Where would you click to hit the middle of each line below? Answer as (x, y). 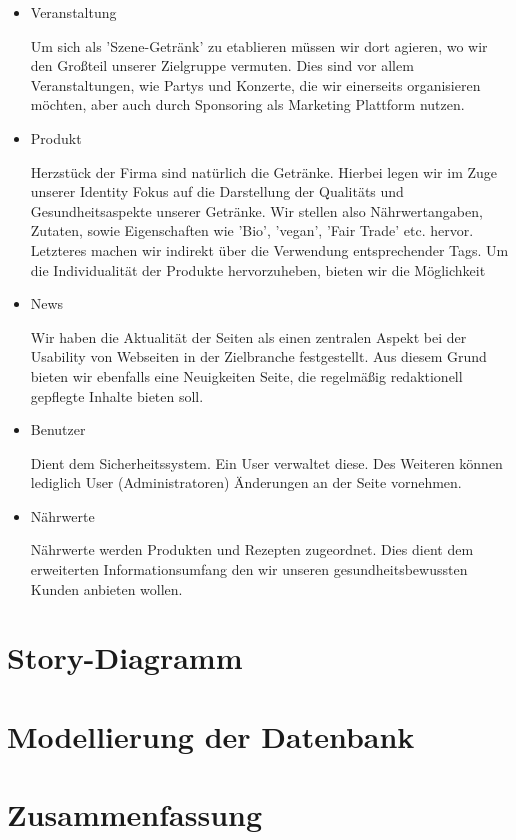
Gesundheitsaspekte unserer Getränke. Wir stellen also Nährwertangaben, (256, 210)
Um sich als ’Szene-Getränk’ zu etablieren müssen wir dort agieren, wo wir (259, 45)
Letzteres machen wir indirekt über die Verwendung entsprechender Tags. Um (269, 249)
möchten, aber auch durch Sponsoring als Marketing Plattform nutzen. (247, 104)
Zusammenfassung (135, 814)
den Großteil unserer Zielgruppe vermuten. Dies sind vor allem (222, 65)
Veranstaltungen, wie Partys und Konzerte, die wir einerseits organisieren (255, 84)
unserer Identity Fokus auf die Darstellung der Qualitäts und (217, 191)
